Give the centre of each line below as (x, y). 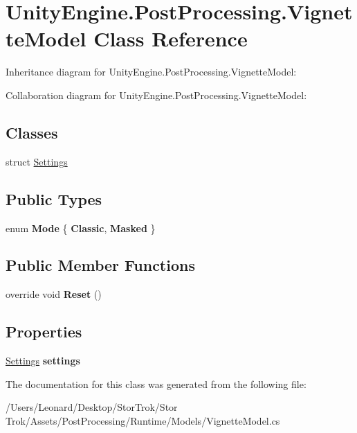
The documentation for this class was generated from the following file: (156, 383)
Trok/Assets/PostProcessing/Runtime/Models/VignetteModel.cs (143, 420)
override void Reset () (54, 294)
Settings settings (43, 361)
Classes (32, 132)
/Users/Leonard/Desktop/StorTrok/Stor (92, 407)
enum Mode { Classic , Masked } (81, 228)
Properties (44, 332)
